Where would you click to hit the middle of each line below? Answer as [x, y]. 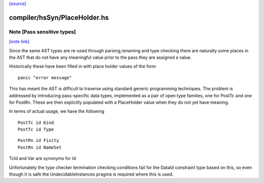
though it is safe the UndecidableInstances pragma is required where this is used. [91, 174]
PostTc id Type [36, 129]
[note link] [19, 42]
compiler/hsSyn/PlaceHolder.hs [59, 17]
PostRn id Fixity [38, 140]
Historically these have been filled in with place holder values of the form [83, 67]
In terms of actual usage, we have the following [57, 111]
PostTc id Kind [36, 123]
